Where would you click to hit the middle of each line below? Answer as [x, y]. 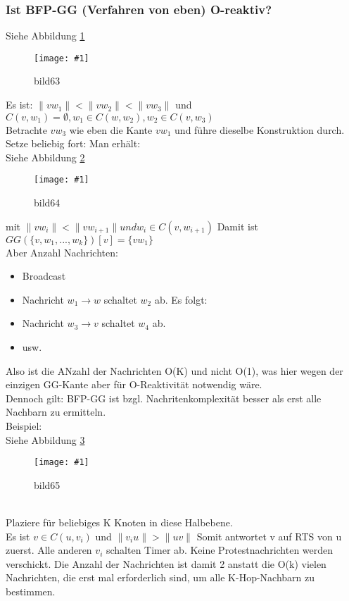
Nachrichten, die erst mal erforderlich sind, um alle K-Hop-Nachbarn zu [160, 577]
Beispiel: [24, 426]
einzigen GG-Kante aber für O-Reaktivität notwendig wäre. [134, 384]
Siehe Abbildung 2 [45, 157]
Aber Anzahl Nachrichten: [62, 252]
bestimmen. [31, 591]
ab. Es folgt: [181, 299]
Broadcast [44, 276]
